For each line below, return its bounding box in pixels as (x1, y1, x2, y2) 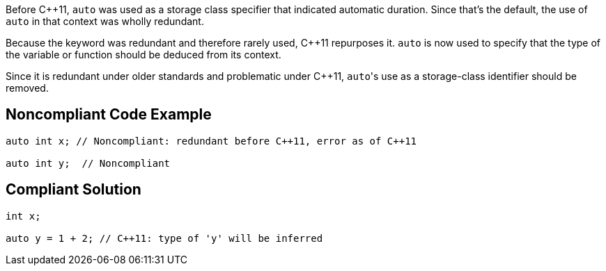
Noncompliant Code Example (6, 106, 212, 124)
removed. (6, 82, 49, 94)
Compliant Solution (6, 181, 141, 199)
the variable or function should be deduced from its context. (6, 49, 281, 60)
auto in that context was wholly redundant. (6, 15, 204, 27)
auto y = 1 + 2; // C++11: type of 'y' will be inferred (6, 232, 323, 244)
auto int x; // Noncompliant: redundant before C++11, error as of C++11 (6, 135, 417, 147)
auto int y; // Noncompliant (6, 157, 171, 169)
